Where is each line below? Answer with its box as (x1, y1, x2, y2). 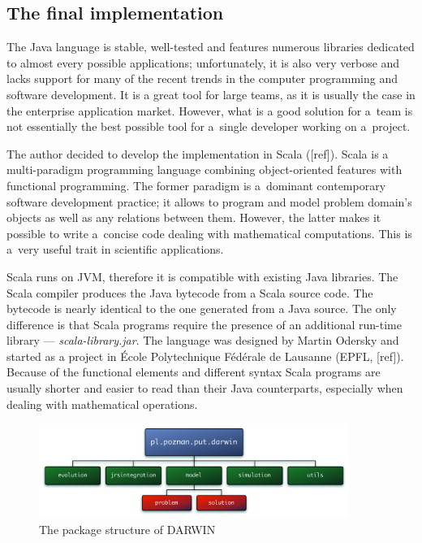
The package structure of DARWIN (39, 520, 216, 537)
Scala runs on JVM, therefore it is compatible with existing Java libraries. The (6, 267, 398, 285)
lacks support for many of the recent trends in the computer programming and (6, 70, 398, 87)
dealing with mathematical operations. (6, 395, 198, 412)
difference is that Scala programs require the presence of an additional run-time (6, 315, 403, 332)
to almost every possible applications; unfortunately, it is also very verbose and (6, 54, 400, 71)
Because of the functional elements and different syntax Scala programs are (6, 363, 381, 380)
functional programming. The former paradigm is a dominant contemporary (6, 176, 386, 193)
